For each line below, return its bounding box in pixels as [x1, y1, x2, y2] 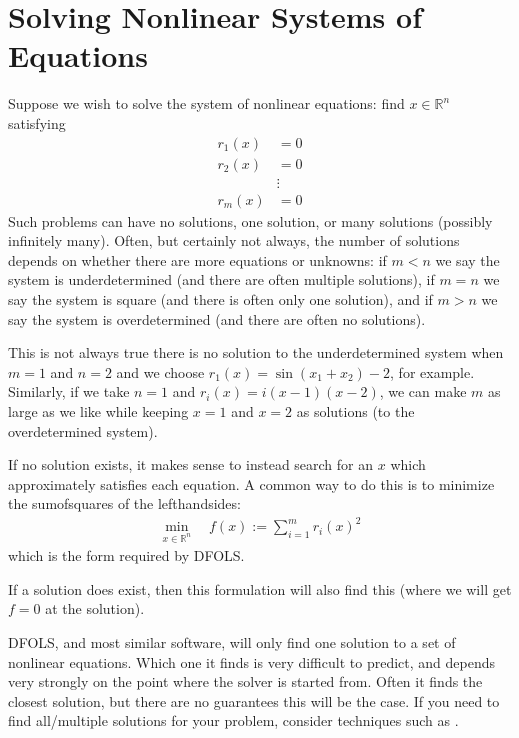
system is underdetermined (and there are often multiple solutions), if [8, 269, 435, 290]
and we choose [116, 361, 205, 382]
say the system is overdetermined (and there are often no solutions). [8, 308, 426, 329]
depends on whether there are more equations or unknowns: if [8, 249, 387, 270]
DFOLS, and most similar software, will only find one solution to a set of [8, 632, 456, 653]
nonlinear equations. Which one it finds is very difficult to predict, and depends [8, 651, 495, 672]
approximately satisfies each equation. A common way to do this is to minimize [8, 473, 495, 494]
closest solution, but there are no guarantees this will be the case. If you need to [8, 690, 500, 711]
